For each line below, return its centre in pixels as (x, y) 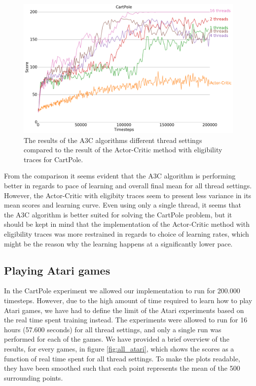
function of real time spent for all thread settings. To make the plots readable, (122, 358)
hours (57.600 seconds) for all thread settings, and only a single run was (113, 329)
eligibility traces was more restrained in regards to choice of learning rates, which (127, 234)
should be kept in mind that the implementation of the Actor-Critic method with (127, 224)
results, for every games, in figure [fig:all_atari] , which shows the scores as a (119, 348)
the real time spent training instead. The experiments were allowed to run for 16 (126, 320)
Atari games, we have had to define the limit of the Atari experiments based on (124, 310)
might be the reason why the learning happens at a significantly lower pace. (118, 243)
